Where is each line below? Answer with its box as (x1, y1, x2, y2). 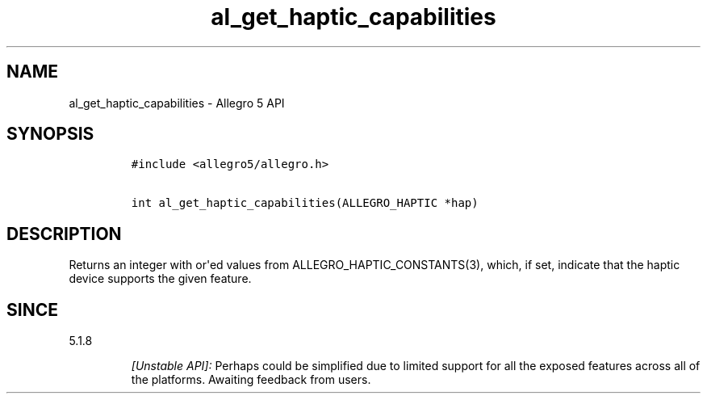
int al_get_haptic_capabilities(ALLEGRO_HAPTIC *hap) (131, 196, 479, 210)
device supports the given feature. (69, 272, 252, 286)
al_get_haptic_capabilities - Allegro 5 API (69, 95, 285, 110)
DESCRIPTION (6, 223, 122, 244)
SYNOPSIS (6, 124, 94, 145)
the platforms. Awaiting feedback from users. (131, 373, 371, 387)
